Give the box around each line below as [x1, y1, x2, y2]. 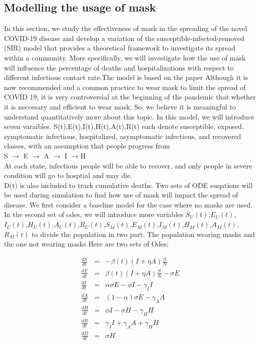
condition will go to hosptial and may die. [4, 170, 132, 180]
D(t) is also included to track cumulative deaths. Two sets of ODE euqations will [4, 179, 253, 190]
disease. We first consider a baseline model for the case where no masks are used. [4, 199, 252, 209]
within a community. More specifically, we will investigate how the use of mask [4, 52, 246, 62]
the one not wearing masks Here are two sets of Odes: [4, 238, 169, 249]
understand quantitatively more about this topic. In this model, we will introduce [4, 111, 254, 121]
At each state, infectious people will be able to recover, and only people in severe [4, 160, 252, 170]
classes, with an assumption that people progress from [4, 140, 170, 151]
